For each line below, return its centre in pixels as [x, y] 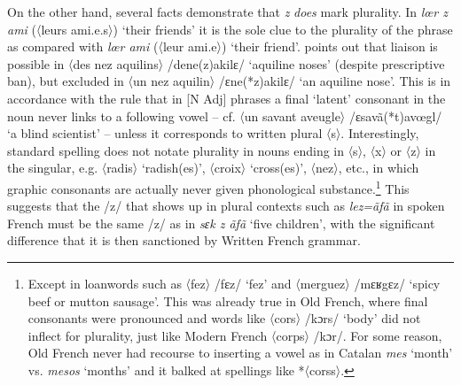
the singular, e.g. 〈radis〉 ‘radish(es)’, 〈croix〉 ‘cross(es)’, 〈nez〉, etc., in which [213, 168]
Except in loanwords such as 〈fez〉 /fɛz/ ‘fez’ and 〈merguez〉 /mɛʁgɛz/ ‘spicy [234, 283]
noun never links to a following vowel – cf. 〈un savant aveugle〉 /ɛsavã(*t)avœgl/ [225, 115]
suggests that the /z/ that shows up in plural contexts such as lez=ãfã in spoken [226, 206]
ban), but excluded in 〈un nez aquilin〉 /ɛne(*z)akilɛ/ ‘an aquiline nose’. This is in [229, 81]
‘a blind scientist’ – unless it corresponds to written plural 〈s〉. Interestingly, [213, 133]
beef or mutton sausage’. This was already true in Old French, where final [228, 300]
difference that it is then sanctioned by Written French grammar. [184, 240]
